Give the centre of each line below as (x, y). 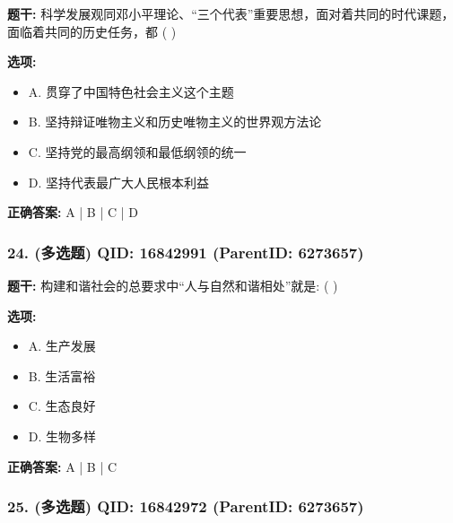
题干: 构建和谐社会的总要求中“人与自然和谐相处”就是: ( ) (173, 285)
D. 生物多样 (62, 436)
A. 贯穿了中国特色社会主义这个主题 (131, 91)
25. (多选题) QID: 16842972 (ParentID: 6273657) (186, 506)
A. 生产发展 (62, 346)
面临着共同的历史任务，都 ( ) (92, 31)
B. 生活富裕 (62, 375)
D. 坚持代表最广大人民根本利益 (119, 182)
